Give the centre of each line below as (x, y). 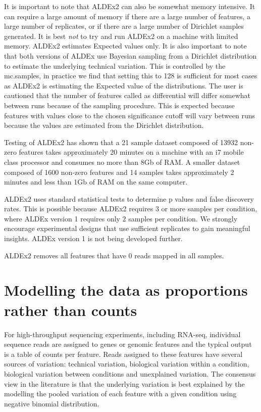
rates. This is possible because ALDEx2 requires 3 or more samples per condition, (131, 209)
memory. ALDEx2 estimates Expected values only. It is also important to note (125, 46)
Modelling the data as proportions (126, 290)
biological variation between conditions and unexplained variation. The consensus (130, 373)
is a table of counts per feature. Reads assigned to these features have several (123, 354)
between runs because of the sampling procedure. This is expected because (119, 105)
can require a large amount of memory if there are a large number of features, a (127, 16)
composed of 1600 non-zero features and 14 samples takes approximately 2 (119, 172)
